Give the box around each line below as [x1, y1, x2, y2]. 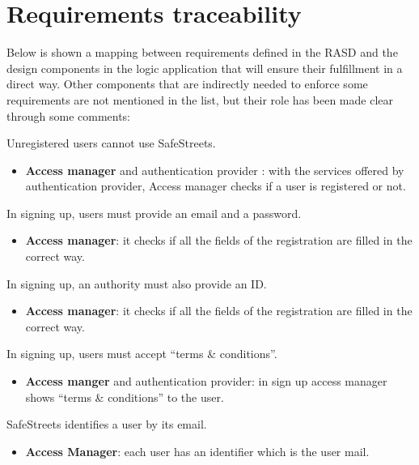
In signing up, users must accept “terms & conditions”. [6, 345, 277, 362]
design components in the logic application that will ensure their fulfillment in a [6, 59, 403, 76]
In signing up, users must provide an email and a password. [6, 204, 302, 221]
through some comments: [6, 107, 131, 124]
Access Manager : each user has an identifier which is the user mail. [25, 442, 370, 459]
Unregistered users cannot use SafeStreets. [6, 134, 216, 151]
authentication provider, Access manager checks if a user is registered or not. [25, 177, 406, 194]
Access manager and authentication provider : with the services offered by [25, 161, 404, 178]
